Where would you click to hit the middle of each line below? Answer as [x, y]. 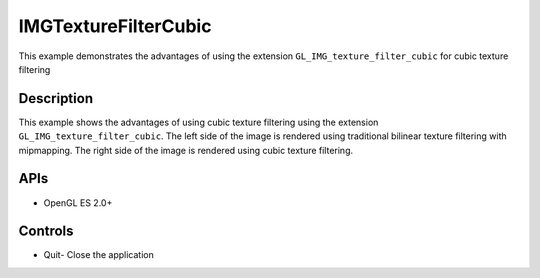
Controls [46, 231]
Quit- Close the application [98, 255]
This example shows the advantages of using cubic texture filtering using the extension [198, 122]
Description [56, 98]
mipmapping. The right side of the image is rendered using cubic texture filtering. [186, 150]
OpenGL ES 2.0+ [78, 202]
